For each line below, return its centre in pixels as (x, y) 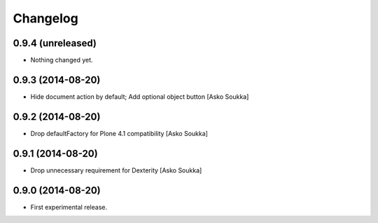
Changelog (45, 18)
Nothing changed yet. (62, 60)
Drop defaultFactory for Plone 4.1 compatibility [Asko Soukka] (119, 133)
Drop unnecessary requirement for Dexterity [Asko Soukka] (116, 170)
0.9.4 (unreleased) (55, 43)
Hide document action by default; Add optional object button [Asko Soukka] (140, 96)
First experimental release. (69, 207)
